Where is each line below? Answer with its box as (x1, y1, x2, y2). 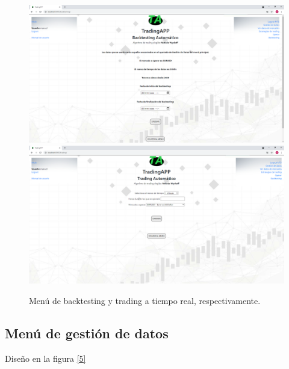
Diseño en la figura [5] (5, 352, 86, 364)
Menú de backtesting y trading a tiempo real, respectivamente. (29, 294, 261, 306)
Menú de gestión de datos (5, 323, 169, 342)
